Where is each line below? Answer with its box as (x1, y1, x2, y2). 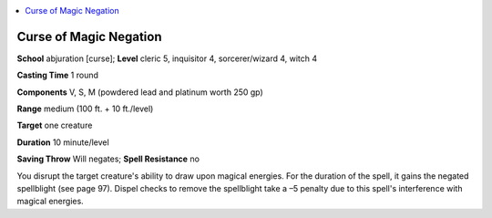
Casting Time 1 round (16, 69, 99, 81)
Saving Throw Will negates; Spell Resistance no (16, 153, 200, 164)
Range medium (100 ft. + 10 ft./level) (16, 103, 154, 114)
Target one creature (16, 119, 93, 131)
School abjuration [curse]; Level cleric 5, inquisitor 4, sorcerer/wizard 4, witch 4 (16, 53, 318, 64)
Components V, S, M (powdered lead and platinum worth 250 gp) (16, 87, 263, 98)
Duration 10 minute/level (16, 137, 109, 148)
